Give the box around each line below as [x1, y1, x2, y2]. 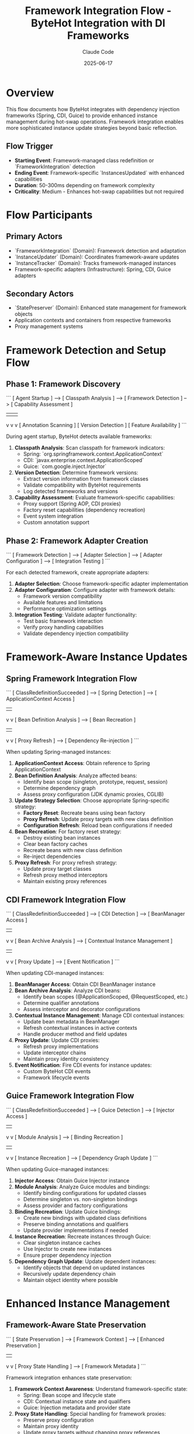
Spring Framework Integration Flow [6, 674, 137, 684]
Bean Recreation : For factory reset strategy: [14, 828, 122, 835]
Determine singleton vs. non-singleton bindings [23, 1195, 138, 1202]
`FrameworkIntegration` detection [14, 163, 95, 170]
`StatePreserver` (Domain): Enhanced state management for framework [14, 304, 187, 311]
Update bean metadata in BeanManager [23, 1018, 120, 1025]
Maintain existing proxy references [23, 878, 107, 885]
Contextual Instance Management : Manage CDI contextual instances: [14, 1012, 185, 1019]
